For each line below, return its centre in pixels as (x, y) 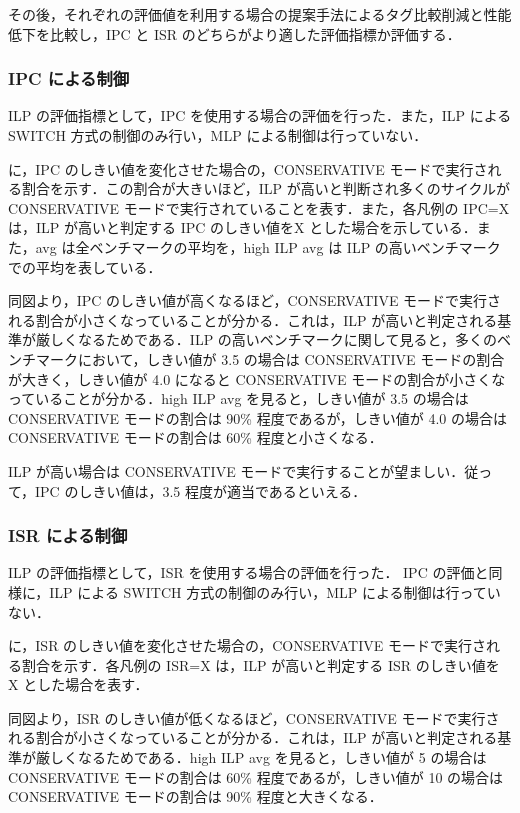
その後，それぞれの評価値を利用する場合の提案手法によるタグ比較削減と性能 (260, 14)
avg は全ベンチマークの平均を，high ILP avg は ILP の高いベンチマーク (268, 246)
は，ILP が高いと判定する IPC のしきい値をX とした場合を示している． (242, 227)
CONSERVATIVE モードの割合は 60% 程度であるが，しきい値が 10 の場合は (256, 776)
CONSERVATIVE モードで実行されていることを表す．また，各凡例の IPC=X (259, 207)
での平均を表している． (85, 266)
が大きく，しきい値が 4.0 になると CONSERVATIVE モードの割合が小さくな (257, 378)
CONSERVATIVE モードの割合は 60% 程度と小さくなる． (195, 437)
